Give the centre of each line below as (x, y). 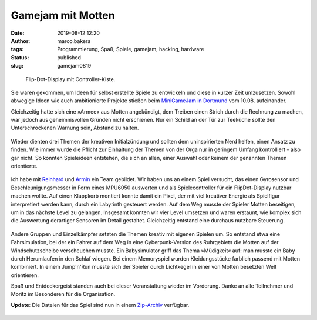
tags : (17, 49)
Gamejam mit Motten (63, 15)
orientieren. (25, 275)
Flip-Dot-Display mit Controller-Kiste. (70, 79)
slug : (17, 66)
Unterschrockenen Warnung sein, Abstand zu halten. (75, 128)
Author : (21, 41)
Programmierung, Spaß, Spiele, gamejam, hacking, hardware (131, 49)
